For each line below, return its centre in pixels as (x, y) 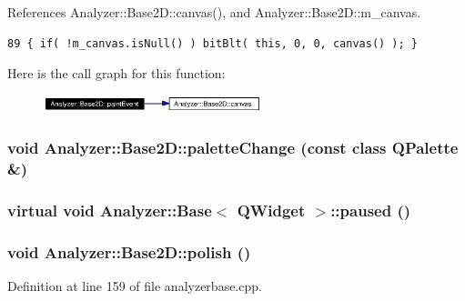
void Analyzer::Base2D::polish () (129, 251)
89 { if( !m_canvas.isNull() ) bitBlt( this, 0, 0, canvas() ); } (213, 43)
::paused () (371, 210)
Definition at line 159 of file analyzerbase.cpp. (135, 285)
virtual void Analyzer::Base (110, 210)
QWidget (271, 210)
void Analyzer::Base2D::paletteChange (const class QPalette (233, 147)
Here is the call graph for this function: (116, 73)
